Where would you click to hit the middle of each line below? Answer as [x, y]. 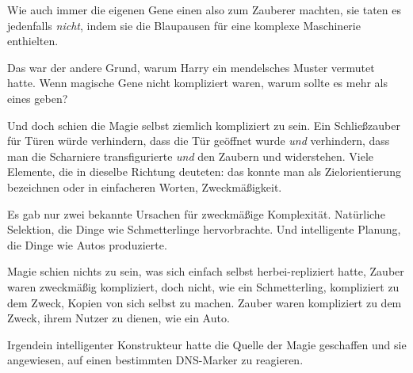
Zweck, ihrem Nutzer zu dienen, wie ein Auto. [119, 318]
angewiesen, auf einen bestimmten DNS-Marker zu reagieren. [155, 360]
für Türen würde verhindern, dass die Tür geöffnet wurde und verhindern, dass [199, 141]
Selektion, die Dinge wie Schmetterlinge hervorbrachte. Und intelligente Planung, [204, 229]
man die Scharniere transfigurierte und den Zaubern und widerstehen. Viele [191, 156]
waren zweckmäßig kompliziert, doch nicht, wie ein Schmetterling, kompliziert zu [203, 286]
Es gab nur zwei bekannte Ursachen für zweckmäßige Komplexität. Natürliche [196, 213]
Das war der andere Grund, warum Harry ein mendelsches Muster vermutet [191, 67]
